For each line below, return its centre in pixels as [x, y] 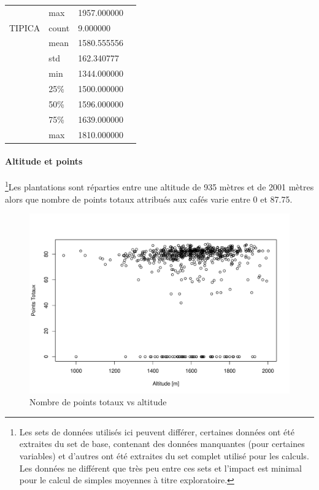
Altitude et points [44, 161]
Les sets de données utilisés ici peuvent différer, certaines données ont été [157, 431]
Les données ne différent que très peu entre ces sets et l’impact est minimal [160, 468]
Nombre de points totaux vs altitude [98, 402]
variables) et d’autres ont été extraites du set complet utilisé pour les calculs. [164, 455]
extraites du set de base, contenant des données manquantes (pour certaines [162, 444]
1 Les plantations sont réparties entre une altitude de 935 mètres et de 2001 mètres [159, 186]
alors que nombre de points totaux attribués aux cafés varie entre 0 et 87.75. [149, 199]
